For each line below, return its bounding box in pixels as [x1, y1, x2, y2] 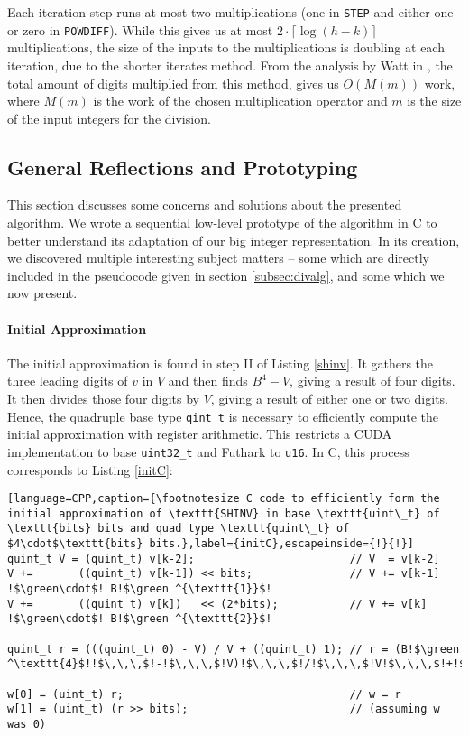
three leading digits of [7, 371, 128, 390]
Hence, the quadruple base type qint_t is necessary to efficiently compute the [7, 406, 439, 425]
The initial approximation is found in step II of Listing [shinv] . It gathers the [7, 353, 434, 372]
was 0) [7, 717, 46, 731]
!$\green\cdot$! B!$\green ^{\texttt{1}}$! [7, 582, 272, 596]
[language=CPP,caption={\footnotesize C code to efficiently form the [7, 492, 440, 506]
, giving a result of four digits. [290, 371, 455, 390]
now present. [7, 284, 78, 303]
